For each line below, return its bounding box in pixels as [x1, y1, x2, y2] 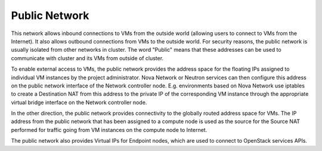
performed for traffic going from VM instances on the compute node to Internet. [11, 126, 208, 133]
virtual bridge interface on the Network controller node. [11, 99, 147, 106]
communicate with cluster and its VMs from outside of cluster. [11, 54, 164, 62]
